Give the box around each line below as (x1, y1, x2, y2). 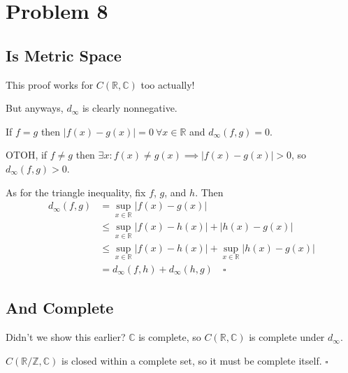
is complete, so (138, 330, 201, 344)
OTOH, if (6, 147, 48, 162)
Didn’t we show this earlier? (6, 330, 126, 344)
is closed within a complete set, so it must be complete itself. (61, 353, 322, 367)
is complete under (249, 330, 325, 344)
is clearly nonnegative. (82, 101, 177, 115)
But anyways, (6, 101, 64, 115)
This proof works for (6, 77, 94, 92)
